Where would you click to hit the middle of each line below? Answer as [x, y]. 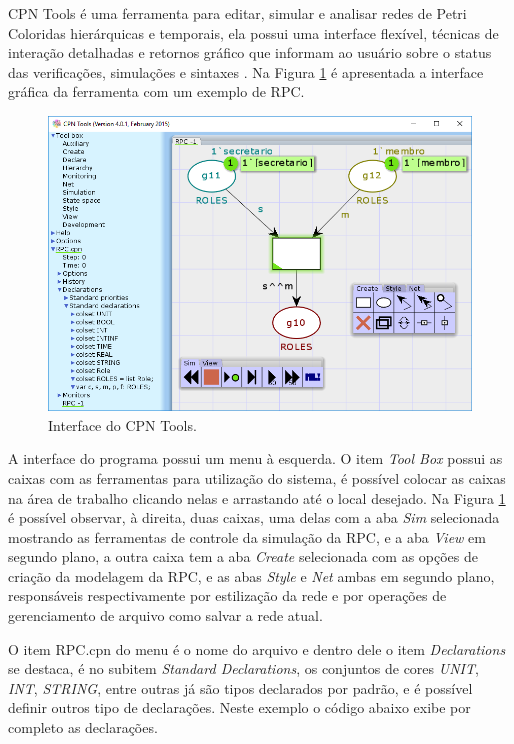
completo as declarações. [83, 727]
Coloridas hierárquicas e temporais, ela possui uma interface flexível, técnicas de [253, 32]
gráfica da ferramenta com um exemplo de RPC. [156, 91]
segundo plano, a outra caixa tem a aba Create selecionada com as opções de [243, 556]
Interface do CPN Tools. [122, 424]
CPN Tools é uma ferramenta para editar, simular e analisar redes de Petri [237, 13]
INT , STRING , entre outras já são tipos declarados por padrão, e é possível [240, 687]
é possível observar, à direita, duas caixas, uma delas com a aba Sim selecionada [254, 517]
